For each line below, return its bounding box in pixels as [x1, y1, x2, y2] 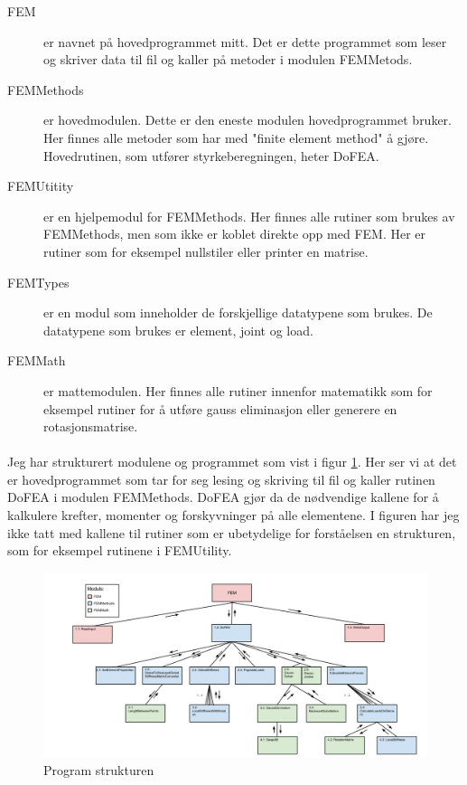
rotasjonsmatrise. [43, 417, 138, 436]
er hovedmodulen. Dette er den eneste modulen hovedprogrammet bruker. [43, 110, 453, 129]
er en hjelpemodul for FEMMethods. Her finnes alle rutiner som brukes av [43, 206, 455, 225]
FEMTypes [7, 272, 70, 291]
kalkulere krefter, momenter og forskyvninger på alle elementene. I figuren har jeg [7, 506, 460, 525]
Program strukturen [43, 760, 154, 779]
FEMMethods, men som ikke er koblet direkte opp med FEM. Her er [43, 224, 426, 243]
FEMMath [7, 351, 66, 370]
